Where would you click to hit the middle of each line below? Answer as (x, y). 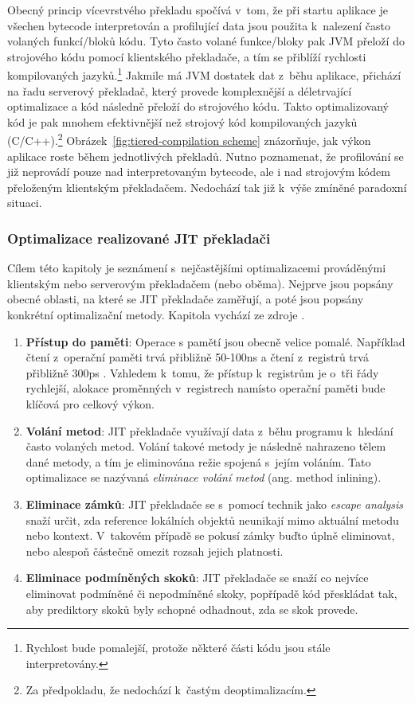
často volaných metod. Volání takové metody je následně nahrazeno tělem (206, 446)
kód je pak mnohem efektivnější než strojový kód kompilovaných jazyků (182, 121)
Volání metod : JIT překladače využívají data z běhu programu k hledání (209, 430)
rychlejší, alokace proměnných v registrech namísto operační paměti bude (206, 388)
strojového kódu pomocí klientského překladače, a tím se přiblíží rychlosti (187, 56)
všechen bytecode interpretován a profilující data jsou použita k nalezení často (199, 25)
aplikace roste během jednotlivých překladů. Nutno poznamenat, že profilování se (206, 156)
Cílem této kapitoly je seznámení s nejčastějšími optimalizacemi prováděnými (197, 268)
